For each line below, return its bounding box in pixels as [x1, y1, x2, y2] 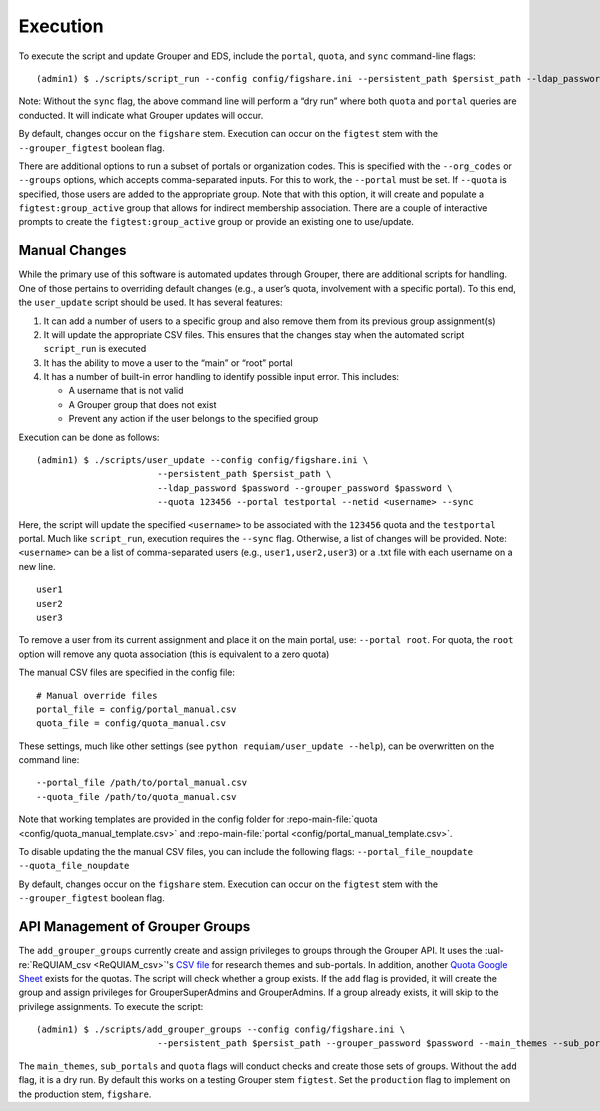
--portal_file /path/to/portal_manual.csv [36, 777, 248, 789]
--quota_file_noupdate [18, 860, 130, 872]
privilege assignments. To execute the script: [18, 1000, 204, 1012]
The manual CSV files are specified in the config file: [18, 666, 235, 679]
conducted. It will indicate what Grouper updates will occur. [18, 109, 264, 121]
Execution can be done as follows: [18, 431, 160, 443]
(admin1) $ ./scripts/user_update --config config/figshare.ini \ [36, 455, 369, 466]
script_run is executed [43, 343, 147, 355]
